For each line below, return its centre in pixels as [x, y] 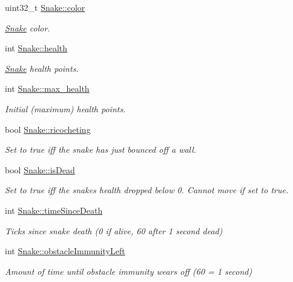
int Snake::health [36, 48]
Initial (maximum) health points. [65, 108]
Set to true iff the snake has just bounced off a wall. [101, 149]
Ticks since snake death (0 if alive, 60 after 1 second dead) [114, 230]
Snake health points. [42, 68]
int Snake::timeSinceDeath [54, 210]
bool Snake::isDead [40, 169]
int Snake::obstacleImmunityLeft [65, 251]
